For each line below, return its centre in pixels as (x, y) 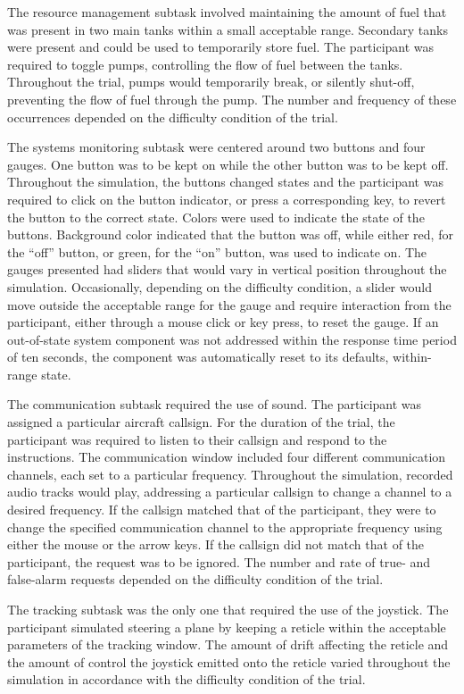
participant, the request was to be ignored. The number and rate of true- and (219, 561)
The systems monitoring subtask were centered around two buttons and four (216, 147)
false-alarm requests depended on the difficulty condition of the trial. (195, 579)
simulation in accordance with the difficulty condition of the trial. (186, 679)
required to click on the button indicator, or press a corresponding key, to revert (227, 199)
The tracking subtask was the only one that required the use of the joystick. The (228, 609)
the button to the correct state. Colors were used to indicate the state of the (216, 217)
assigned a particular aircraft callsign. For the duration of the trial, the (201, 422)
